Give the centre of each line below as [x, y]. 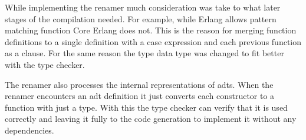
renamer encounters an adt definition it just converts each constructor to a [140, 96]
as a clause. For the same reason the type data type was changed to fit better [144, 53]
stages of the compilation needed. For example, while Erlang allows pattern [141, 18]
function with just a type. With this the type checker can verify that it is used [146, 107]
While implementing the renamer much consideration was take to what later [143, 7]
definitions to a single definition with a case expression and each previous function [153, 41]
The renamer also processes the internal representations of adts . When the [139, 84]
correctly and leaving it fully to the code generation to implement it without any [151, 119]
